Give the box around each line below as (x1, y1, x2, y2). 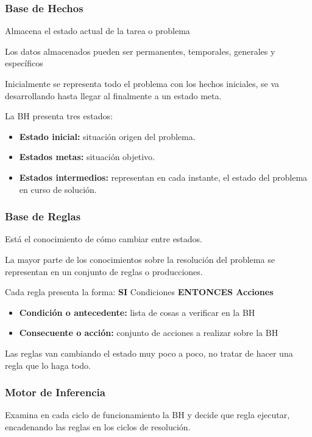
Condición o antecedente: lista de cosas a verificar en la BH (19, 306, 255, 318)
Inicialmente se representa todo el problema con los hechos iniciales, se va (5, 77, 280, 89)
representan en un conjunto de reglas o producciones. (5, 265, 203, 278)
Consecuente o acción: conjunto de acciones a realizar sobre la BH (19, 326, 278, 339)
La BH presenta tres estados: (5, 110, 113, 122)
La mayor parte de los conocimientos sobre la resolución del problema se (5, 253, 275, 265)
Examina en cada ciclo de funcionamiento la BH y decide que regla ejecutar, (5, 408, 290, 421)
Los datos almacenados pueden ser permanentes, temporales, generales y (5, 44, 275, 57)
